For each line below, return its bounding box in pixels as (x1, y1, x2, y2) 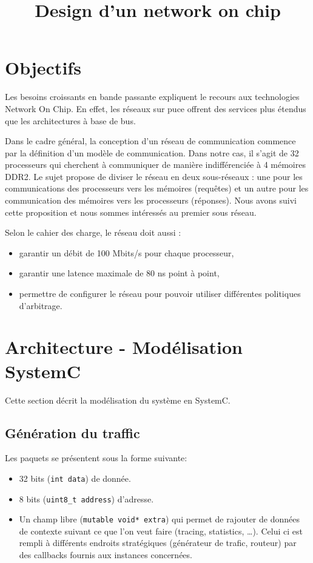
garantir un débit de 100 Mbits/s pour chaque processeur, (19, 246, 234, 259)
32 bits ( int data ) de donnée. (19, 471, 131, 484)
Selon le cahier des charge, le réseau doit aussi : (5, 226, 181, 239)
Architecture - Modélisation (5, 335, 243, 359)
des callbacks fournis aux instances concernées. (19, 548, 192, 561)
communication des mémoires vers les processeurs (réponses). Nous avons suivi (5, 194, 297, 207)
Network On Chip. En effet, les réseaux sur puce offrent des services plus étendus (5, 102, 306, 115)
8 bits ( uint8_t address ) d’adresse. (19, 492, 154, 505)
